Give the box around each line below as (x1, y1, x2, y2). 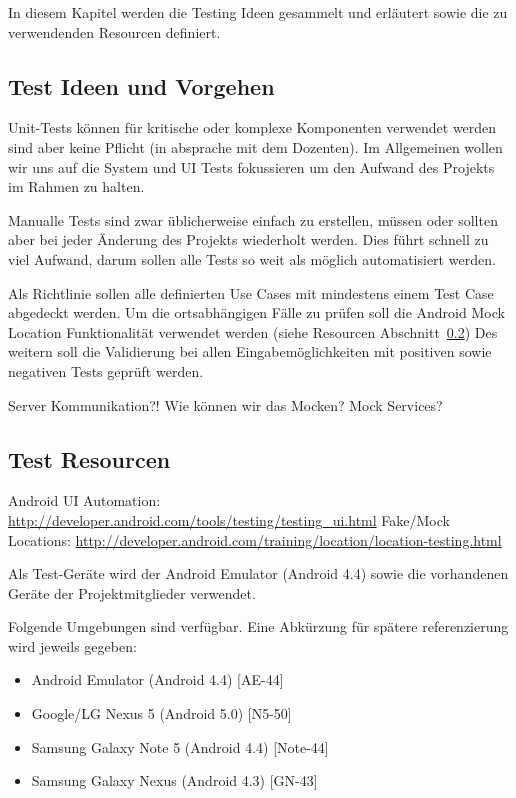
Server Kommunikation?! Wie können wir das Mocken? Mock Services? (8, 394, 443, 415)
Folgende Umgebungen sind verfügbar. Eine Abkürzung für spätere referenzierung (8, 616, 509, 637)
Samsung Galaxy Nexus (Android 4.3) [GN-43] (31, 770, 318, 791)
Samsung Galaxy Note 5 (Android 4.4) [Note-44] (31, 736, 329, 757)
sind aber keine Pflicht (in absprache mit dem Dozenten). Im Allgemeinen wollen (8, 136, 503, 157)
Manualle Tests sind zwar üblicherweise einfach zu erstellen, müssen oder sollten (8, 209, 498, 230)
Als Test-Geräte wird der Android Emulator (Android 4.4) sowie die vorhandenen (8, 563, 509, 584)
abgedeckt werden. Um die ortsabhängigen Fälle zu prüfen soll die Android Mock (8, 302, 505, 323)
